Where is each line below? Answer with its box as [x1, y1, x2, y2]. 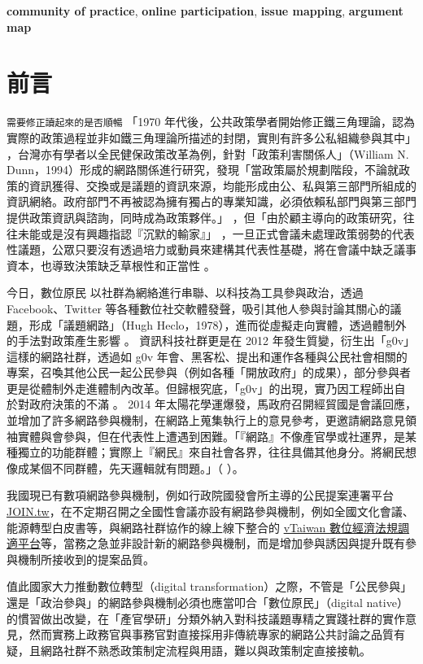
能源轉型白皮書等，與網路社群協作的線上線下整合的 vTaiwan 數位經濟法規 [7, 518, 399, 535]
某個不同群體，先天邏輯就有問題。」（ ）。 [28, 459, 244, 476]
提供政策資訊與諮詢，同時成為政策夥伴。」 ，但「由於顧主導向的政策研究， [7, 208, 403, 225]
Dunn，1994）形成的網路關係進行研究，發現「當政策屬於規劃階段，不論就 [7, 161, 399, 178]
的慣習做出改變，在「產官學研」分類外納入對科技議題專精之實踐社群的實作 [7, 609, 405, 627]
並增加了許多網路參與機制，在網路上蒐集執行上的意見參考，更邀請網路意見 [7, 412, 405, 429]
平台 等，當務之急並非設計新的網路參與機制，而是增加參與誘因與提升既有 [17, 535, 405, 552]
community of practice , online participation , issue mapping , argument [7, 2, 403, 19]
